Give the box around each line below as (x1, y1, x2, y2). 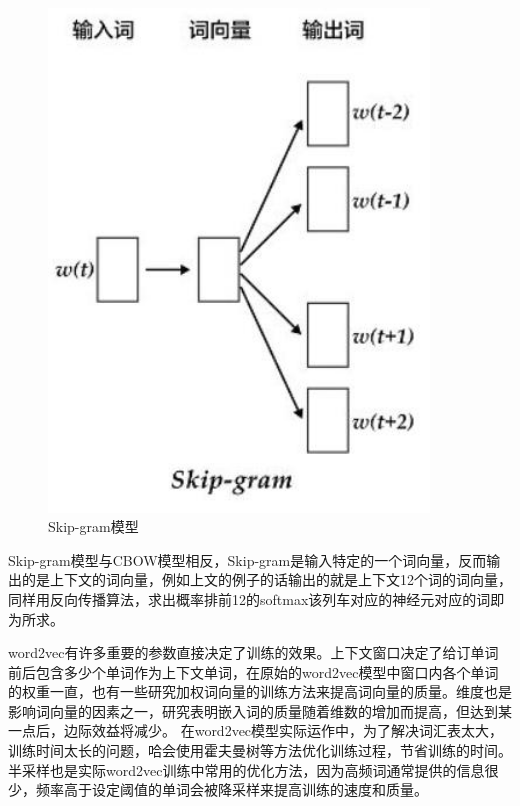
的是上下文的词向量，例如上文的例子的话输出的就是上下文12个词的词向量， (21, 569, 512, 590)
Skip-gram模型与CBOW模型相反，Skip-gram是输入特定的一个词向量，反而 (8, 549, 487, 570)
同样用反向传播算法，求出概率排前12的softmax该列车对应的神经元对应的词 (8, 588, 491, 609)
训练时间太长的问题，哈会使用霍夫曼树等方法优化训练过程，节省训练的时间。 (8, 740, 512, 761)
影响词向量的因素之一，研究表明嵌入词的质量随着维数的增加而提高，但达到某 (8, 700, 512, 721)
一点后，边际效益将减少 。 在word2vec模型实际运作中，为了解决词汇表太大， (8, 720, 504, 741)
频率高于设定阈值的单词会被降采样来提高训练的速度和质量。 (35, 779, 428, 800)
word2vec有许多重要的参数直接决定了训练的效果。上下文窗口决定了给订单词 (8, 642, 499, 663)
